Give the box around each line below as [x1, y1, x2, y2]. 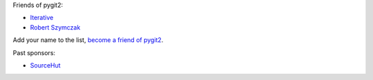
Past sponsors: [12, 48, 55, 57]
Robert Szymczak [30, 23, 81, 31]
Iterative [30, 14, 54, 22]
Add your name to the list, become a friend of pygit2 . [12, 36, 164, 44]
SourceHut [30, 61, 61, 69]
